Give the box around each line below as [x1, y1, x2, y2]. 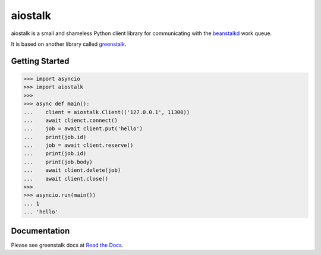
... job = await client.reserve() [23, 142, 134, 149]
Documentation [11, 226, 70, 236]
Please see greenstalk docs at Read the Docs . [11, 241, 124, 248]
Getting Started [11, 56, 70, 66]
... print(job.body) [23, 158, 93, 165]
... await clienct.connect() [23, 117, 118, 124]
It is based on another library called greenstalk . [11, 40, 127, 48]
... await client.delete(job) [23, 167, 121, 174]
